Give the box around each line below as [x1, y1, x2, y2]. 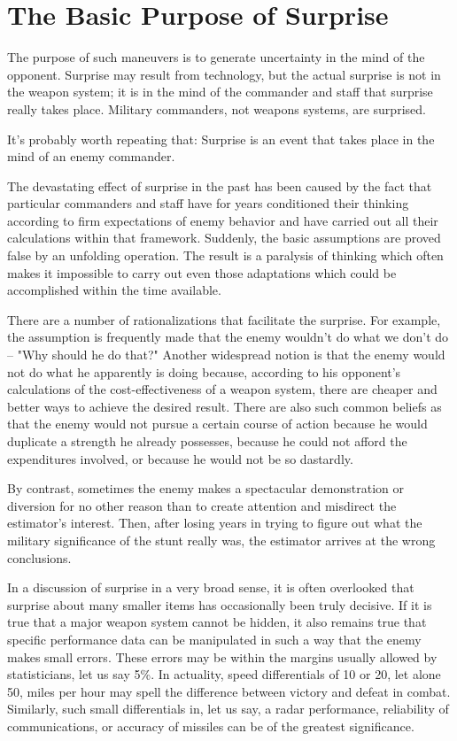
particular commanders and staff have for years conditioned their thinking [7, 194, 409, 212]
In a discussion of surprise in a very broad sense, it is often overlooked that [7, 578, 414, 597]
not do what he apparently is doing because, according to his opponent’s [7, 362, 401, 381]
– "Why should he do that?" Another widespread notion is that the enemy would [7, 345, 445, 364]
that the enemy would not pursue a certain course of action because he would [7, 414, 428, 433]
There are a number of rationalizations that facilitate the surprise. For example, [7, 310, 441, 328]
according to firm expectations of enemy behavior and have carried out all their [7, 211, 438, 229]
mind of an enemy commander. [7, 147, 175, 166]
